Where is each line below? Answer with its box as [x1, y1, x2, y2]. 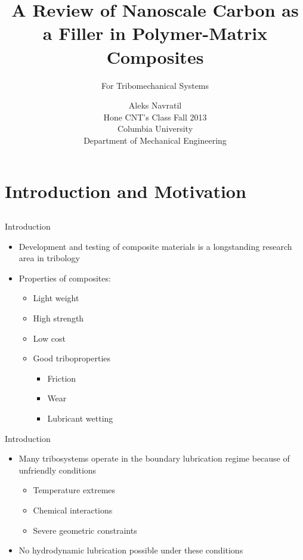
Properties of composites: [18, 271, 111, 284]
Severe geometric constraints [33, 524, 137, 536]
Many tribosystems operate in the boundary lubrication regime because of [18, 452, 290, 465]
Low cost [33, 332, 66, 344]
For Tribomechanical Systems [101, 79, 209, 91]
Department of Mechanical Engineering [84, 134, 227, 146]
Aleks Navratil [128, 99, 182, 112]
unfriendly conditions [18, 463, 97, 476]
